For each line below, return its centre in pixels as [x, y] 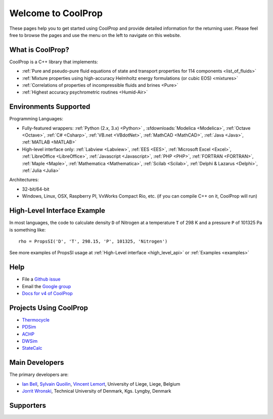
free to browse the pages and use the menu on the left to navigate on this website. [95, 35]
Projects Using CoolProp [49, 308]
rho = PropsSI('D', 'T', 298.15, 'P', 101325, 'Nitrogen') [93, 241]
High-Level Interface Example [57, 211]
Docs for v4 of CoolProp [47, 293]
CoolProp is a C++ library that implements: [54, 62]
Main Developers [37, 363]
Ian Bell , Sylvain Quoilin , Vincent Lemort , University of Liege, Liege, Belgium [101, 384]
